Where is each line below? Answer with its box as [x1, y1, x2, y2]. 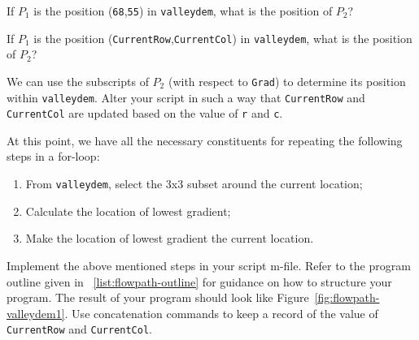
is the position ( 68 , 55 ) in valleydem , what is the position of [33, 2, 333, 19]
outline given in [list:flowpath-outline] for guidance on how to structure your [7, 273, 392, 290]
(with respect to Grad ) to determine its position [168, 72, 406, 89]
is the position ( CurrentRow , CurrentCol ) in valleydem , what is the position [33, 29, 412, 46]
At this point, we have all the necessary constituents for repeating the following [7, 131, 403, 148]
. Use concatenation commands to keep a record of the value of [64, 304, 378, 321]
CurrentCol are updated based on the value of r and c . [7, 105, 283, 122]
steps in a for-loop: [7, 148, 100, 165]
